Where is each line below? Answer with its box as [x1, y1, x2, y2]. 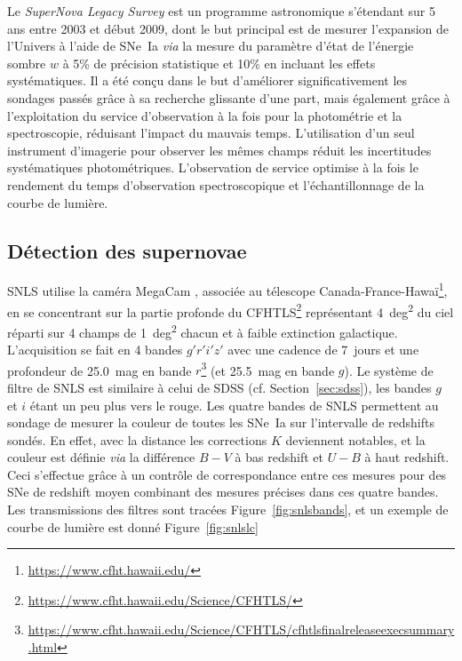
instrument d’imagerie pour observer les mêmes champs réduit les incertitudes [7, 140, 432, 159]
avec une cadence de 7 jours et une [227, 340, 419, 359]
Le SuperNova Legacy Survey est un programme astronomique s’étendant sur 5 [7, 2, 435, 20]
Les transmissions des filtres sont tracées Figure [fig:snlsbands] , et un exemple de [7, 500, 449, 519]
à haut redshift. [364, 448, 450, 466]
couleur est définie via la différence [7, 448, 195, 466]
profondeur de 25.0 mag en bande [7, 361, 192, 379]
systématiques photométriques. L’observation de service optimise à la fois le [7, 158, 418, 177]
